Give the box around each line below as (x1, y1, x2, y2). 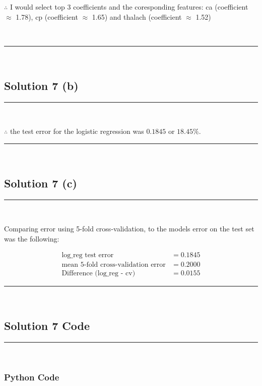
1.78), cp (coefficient (16, 11, 78, 22)
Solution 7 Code (4, 318, 90, 333)
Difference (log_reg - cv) (61, 270, 136, 277)
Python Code (4, 370, 59, 383)
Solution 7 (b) (4, 77, 79, 93)
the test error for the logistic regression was (10, 126, 144, 136)
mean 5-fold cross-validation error (61, 261, 166, 269)
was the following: (4, 233, 59, 244)
